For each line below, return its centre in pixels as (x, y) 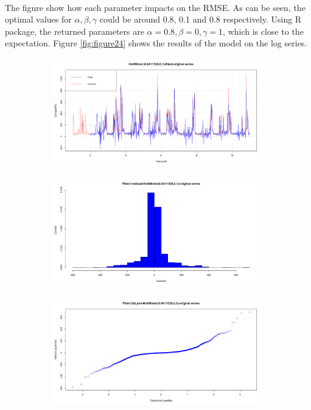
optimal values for (38, 19)
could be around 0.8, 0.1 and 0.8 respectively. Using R (201, 19)
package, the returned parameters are (75, 31)
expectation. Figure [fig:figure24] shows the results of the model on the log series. (156, 43)
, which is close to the (263, 31)
